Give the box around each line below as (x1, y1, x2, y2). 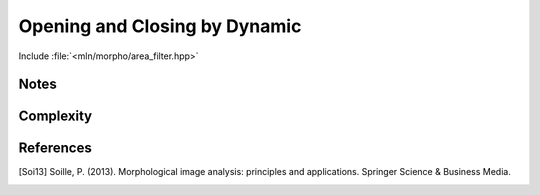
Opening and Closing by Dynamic (18, 15, 302, 37)
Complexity (18, 108, 93, 125)
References (18, 140, 92, 157)
